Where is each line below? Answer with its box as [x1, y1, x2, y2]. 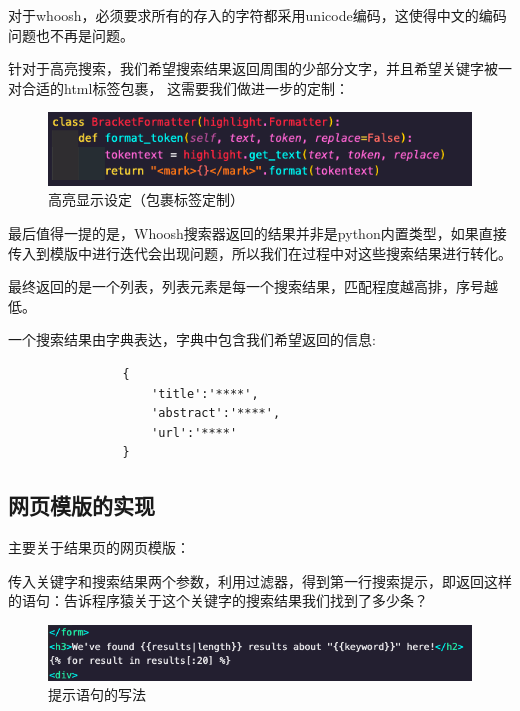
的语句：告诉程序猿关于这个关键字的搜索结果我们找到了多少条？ [8, 590, 428, 611]
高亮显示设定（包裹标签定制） [48, 189, 244, 210]
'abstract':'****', [151, 406, 281, 421]
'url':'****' [151, 425, 238, 440]
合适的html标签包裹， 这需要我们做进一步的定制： [21, 77, 350, 98]
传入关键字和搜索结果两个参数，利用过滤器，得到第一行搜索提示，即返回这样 [8, 570, 512, 591]
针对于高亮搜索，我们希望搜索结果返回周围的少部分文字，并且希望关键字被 [8, 58, 498, 79]
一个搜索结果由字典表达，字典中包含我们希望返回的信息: [8, 329, 376, 350]
